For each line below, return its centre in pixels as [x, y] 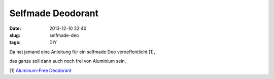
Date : [15, 28]
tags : [15, 43]
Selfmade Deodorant [54, 13]
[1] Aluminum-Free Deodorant [40, 70]
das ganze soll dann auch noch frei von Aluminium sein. [68, 61]
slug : [15, 35]
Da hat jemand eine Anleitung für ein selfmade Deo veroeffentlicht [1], [82, 52]
